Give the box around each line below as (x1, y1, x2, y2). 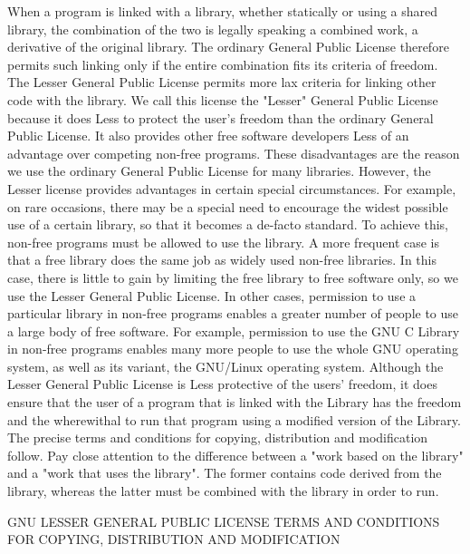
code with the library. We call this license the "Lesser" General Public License (7, 90, 438, 109)
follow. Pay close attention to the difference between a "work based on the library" (7, 445, 464, 464)
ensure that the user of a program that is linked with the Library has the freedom (7, 393, 462, 412)
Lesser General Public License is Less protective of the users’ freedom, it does (7, 374, 437, 394)
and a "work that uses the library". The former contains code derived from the (7, 463, 442, 482)
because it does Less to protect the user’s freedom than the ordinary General (7, 108, 434, 127)
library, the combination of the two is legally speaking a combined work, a (7, 19, 418, 38)
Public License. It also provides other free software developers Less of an (7, 126, 409, 145)
